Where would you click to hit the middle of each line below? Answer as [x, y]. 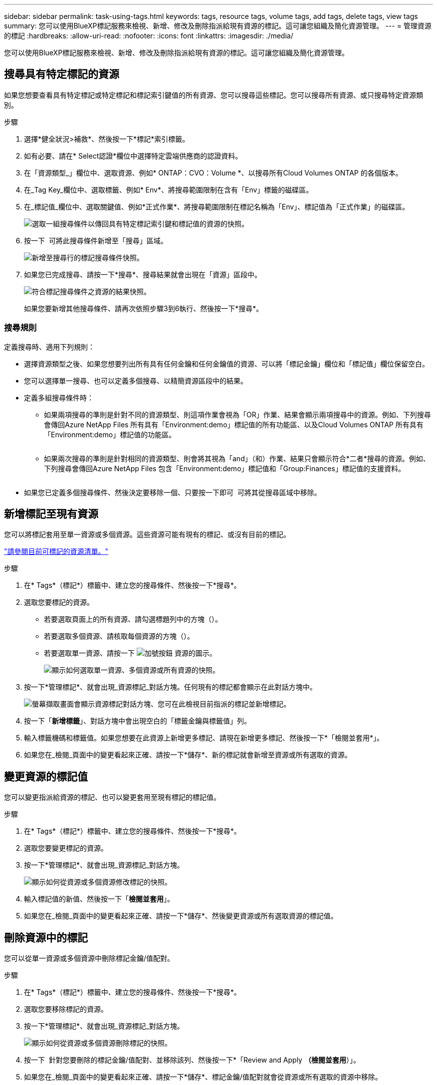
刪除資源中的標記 [46, 937]
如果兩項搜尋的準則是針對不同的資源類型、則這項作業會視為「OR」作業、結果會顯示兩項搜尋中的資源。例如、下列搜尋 [237, 414]
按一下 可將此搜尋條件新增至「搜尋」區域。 [96, 240]
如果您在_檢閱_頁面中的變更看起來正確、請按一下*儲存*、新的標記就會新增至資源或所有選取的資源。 [188, 755]
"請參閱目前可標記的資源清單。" [56, 551]
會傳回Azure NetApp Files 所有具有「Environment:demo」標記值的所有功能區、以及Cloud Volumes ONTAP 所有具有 [234, 424]
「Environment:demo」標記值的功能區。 [110, 434]
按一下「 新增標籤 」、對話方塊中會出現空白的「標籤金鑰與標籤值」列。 [137, 721]
